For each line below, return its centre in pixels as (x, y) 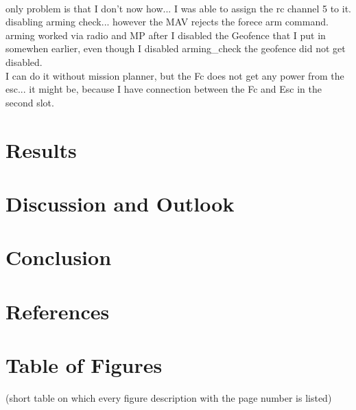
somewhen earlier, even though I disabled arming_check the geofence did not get (176, 48)
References (58, 311)
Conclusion (59, 257)
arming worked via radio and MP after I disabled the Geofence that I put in (166, 35)
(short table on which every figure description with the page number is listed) (169, 397)
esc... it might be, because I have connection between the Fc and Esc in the (164, 89)
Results (41, 149)
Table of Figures (84, 365)
